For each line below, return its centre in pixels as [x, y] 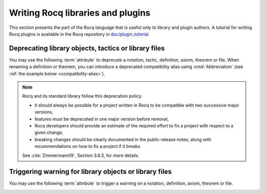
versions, [44, 112]
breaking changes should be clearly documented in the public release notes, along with [123, 139]
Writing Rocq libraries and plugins [80, 13]
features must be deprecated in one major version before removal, [102, 119]
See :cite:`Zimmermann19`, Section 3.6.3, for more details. [81, 155]
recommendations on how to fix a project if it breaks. [88, 146]
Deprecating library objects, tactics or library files [87, 48]
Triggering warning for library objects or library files [90, 172]
